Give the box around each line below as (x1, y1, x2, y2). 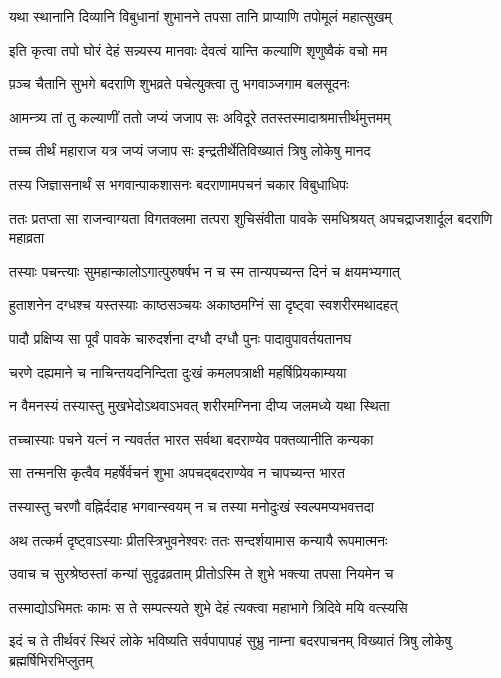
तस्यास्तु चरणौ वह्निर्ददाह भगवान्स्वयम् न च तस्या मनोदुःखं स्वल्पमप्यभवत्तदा (9, 495, 374, 516)
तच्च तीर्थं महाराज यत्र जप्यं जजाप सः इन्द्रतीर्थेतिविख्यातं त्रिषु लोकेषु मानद (9, 140, 371, 161)
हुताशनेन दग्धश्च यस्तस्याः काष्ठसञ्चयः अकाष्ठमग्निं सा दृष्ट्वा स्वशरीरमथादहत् (9, 294, 398, 315)
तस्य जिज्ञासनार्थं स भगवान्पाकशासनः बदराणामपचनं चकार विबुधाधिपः (9, 173, 349, 194)
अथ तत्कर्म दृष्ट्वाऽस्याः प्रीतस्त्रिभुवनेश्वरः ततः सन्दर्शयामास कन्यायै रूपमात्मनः (9, 529, 388, 550)
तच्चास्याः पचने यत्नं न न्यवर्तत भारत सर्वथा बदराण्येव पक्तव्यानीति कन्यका (9, 428, 374, 449)
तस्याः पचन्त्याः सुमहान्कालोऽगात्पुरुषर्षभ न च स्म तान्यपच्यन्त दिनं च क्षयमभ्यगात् (9, 260, 400, 281)
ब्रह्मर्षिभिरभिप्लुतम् (9, 649, 93, 670)
